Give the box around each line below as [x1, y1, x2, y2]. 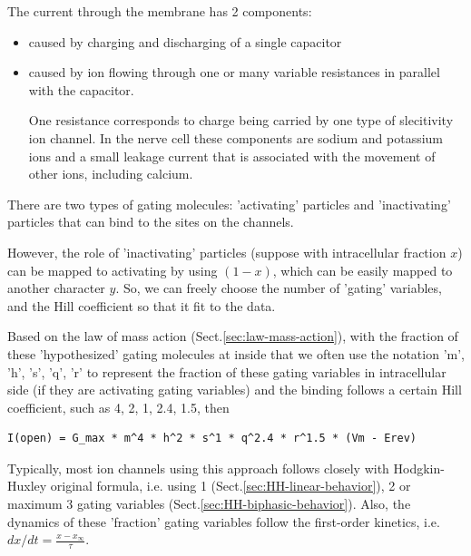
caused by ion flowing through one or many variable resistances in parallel [28, 63, 440, 82]
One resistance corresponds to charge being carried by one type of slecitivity [28, 111, 454, 130]
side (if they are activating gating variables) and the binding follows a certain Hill [7, 380, 462, 399]
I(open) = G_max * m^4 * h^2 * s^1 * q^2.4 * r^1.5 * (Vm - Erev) [7, 432, 417, 445]
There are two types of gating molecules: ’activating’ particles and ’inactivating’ [7, 194, 451, 213]
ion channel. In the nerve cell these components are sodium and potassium [28, 128, 444, 147]
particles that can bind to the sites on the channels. [7, 212, 294, 231]
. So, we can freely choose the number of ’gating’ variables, [115, 278, 442, 298]
